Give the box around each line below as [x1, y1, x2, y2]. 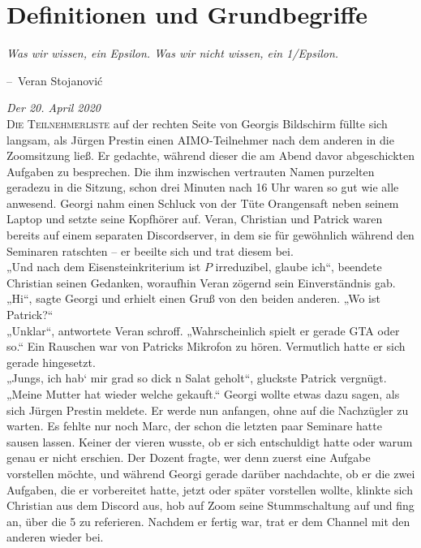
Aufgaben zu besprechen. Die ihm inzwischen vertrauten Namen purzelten [6, 162, 375, 179]
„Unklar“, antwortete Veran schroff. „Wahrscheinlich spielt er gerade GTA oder [6, 321, 400, 339]
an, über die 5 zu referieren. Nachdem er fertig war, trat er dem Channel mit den [6, 512, 410, 529]
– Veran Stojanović [6, 71, 103, 88]
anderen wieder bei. [6, 529, 104, 546]
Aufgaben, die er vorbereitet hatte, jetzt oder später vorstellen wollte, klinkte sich [6, 481, 413, 498]
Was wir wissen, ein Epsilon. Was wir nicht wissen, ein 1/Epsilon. [6, 45, 339, 62]
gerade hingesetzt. [6, 353, 96, 370]
